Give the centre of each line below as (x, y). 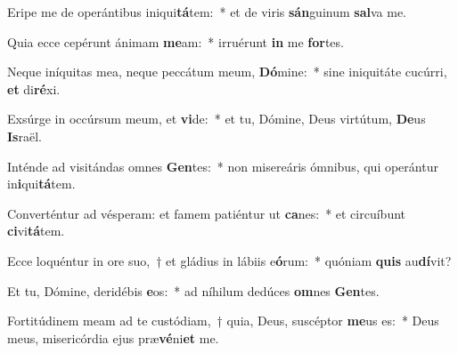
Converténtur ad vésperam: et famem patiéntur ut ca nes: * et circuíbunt (207, 213)
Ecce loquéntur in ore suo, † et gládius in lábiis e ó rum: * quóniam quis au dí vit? (229, 260)
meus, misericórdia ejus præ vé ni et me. (113, 337)
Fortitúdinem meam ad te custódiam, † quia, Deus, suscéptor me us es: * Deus (223, 321)
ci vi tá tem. (36, 231)
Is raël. (25, 136)
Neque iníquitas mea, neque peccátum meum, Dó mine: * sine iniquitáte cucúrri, (227, 72)
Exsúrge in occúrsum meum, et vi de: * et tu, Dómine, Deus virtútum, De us (217, 119)
